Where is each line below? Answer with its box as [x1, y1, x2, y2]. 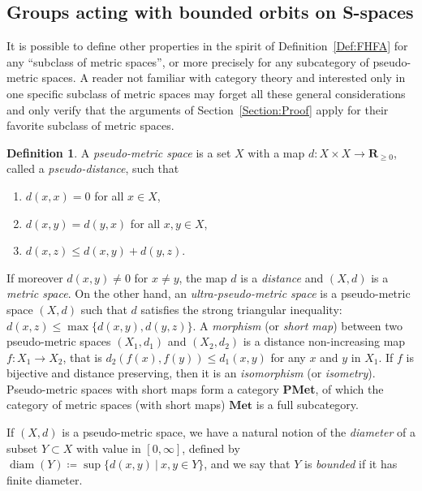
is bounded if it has [304, 455, 398, 472]
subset [6, 439, 38, 456]
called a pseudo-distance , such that [6, 160, 179, 177]
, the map [179, 269, 227, 286]
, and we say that [204, 455, 291, 472]
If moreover [6, 269, 63, 286]
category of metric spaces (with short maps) [6, 396, 226, 413]
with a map [248, 144, 305, 161]
